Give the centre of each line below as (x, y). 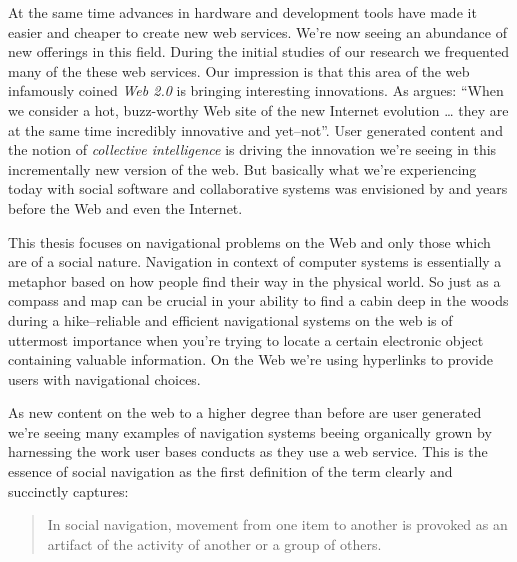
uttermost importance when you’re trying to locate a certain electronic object (246, 339)
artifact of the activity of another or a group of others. (214, 543)
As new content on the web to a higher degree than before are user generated (245, 412)
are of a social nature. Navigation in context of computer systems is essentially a (255, 261)
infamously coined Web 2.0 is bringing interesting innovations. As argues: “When (256, 90)
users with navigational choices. (104, 378)
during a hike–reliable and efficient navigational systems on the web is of (230, 319)
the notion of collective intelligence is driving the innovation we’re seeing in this (252, 149)
